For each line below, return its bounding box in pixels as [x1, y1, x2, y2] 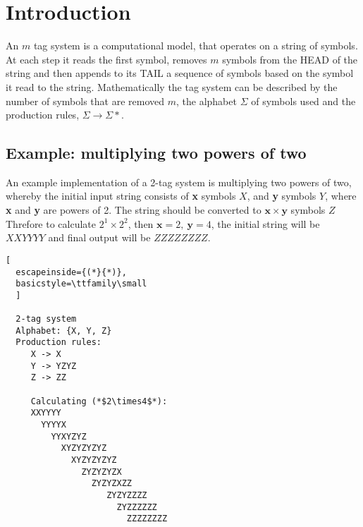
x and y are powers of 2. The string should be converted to [6, 202, 262, 217]
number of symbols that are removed [6, 93, 165, 108]
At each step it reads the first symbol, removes [6, 52, 207, 66]
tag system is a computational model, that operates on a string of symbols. [33, 38, 358, 53]
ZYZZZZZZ [116, 502, 157, 512]
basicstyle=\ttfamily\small [16, 279, 147, 289]
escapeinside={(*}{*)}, [16, 267, 127, 277]
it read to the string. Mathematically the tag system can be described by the [6, 79, 338, 94]
